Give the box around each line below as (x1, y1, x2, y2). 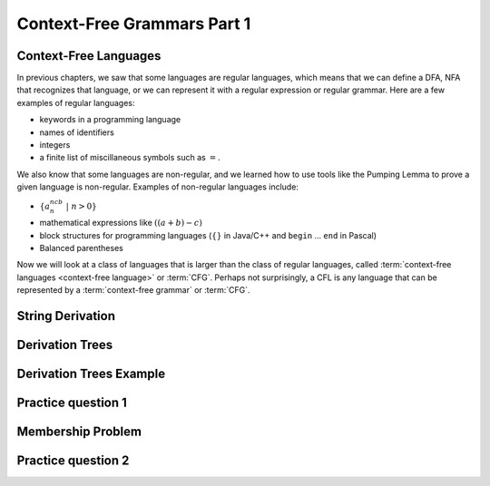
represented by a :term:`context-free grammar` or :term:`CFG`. (16, 285, 250, 296)
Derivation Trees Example (16, 365, 166, 381)
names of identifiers (39, 127, 115, 138)
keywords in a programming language (39, 114, 181, 125)
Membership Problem (16, 424, 142, 439)
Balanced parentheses (39, 242, 124, 253)
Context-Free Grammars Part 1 (16, 14, 251, 34)
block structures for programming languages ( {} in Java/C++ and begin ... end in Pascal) (39, 229, 377, 240)
